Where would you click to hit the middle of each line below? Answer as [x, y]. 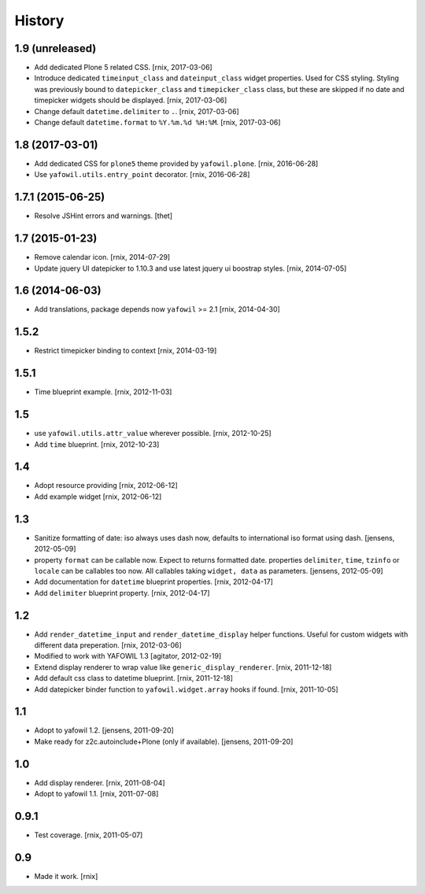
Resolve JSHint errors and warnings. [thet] [103, 216]
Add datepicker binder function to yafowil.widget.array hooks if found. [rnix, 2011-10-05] [186, 689]
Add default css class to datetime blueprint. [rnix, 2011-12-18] [134, 678]
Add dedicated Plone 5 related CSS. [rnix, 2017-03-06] [123, 68]
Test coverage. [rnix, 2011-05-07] [89, 835]
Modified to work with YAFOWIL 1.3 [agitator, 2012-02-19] [128, 656]
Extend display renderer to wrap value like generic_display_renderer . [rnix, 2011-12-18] [183, 667]
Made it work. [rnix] [66, 876]
